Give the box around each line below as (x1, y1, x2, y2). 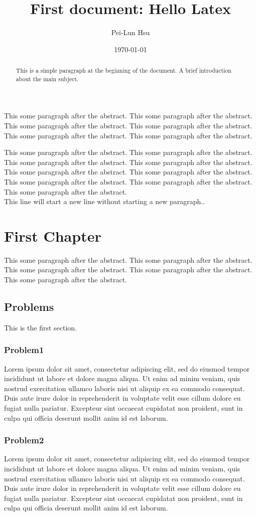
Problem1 (4, 343, 44, 356)
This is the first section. (4, 322, 77, 332)
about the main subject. (16, 74, 79, 83)
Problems (4, 299, 54, 314)
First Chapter (4, 225, 101, 246)
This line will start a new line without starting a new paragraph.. (4, 196, 205, 207)
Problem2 (4, 434, 44, 446)
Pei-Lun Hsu (111, 27, 150, 38)
